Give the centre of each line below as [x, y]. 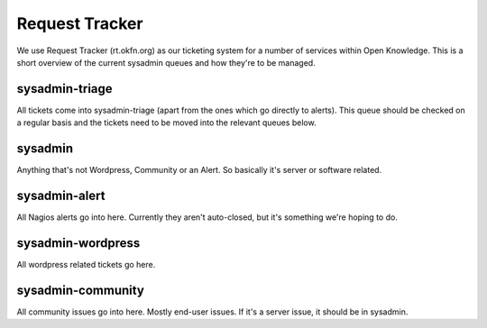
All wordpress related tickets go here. [86, 264]
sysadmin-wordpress [78, 243]
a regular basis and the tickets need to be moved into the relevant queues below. [166, 123]
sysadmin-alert [61, 195]
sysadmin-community [80, 290]
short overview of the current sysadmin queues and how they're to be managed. [166, 62]
